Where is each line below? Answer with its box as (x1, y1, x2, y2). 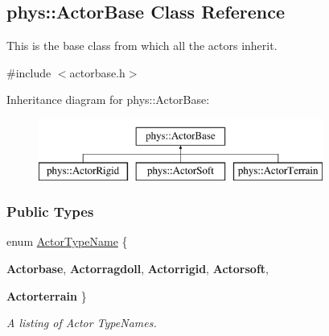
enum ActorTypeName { (6, 233, 128, 250)
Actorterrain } (6, 287, 87, 304)
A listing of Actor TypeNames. (6, 314, 157, 331)
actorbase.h (69, 64, 125, 81)
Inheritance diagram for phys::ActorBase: (6, 91, 210, 108)
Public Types (6, 201, 94, 222)
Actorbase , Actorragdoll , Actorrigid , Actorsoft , (6, 259, 269, 276)
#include (6, 64, 51, 81)
